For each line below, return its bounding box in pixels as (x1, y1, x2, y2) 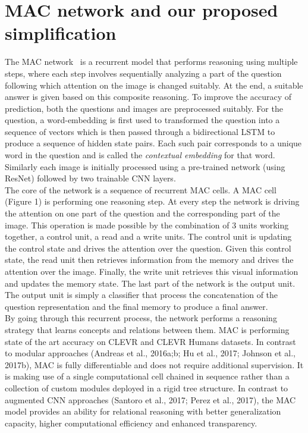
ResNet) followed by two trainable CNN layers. (5, 172, 176, 184)
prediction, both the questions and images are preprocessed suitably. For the (5, 102, 283, 114)
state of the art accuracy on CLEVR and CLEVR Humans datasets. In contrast (5, 335, 296, 347)
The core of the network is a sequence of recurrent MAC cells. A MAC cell (5, 183, 276, 196)
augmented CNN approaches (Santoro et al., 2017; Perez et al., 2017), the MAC (5, 393, 296, 406)
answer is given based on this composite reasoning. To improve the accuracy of (5, 90, 292, 103)
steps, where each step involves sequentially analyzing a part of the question (5, 67, 282, 79)
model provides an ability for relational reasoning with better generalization (5, 405, 281, 418)
